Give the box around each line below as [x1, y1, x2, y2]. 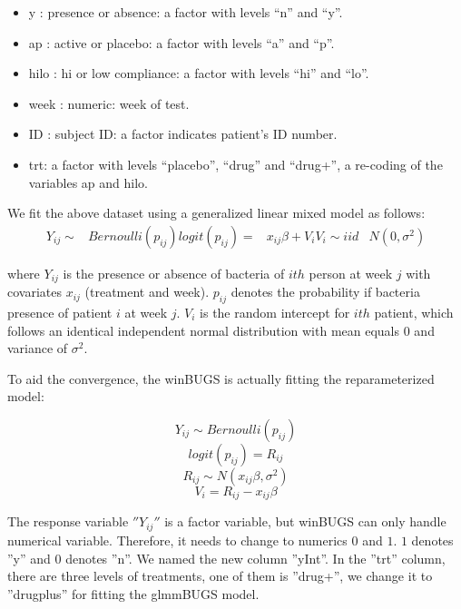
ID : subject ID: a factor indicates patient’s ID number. [28, 124, 338, 143]
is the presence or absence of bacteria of [63, 263, 285, 282]
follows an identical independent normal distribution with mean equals [7, 320, 400, 339]
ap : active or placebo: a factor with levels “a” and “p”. [28, 33, 335, 52]
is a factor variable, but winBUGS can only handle [164, 512, 446, 531]
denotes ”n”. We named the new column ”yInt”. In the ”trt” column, [65, 548, 446, 567]
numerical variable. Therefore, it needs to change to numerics [7, 530, 348, 549]
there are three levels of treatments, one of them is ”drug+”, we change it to [7, 566, 433, 585]
